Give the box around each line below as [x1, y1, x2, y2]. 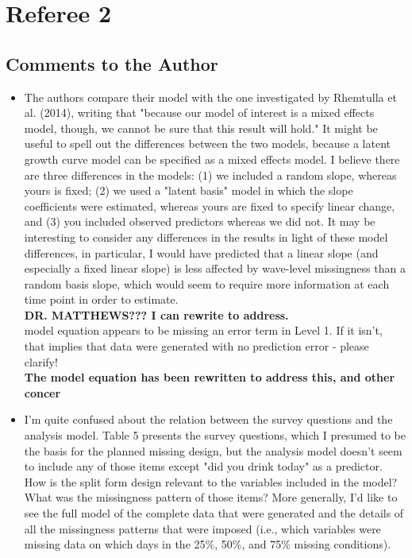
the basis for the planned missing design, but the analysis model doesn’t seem [24, 442, 402, 459]
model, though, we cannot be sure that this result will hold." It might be [24, 119, 378, 136]
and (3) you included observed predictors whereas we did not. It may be [24, 213, 375, 230]
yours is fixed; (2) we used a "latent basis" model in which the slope [24, 182, 353, 199]
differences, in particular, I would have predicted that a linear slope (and [24, 244, 379, 261]
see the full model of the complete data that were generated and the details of [24, 505, 404, 521]
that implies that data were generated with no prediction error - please [24, 338, 369, 355]
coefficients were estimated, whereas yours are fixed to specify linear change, [24, 197, 395, 214]
